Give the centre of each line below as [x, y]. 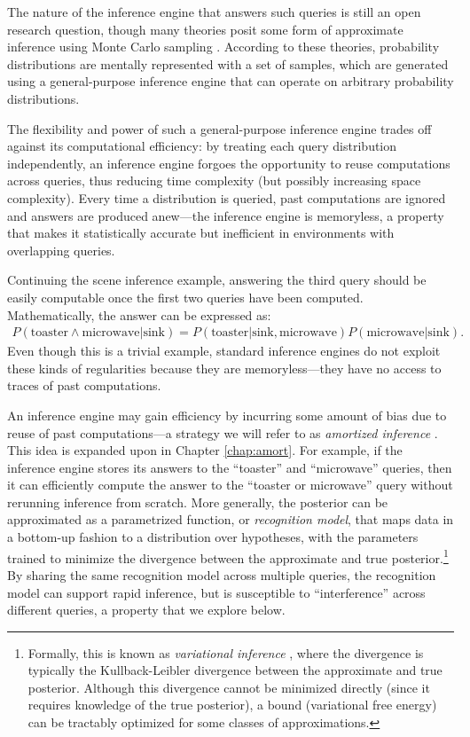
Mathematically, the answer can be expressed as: [139, 314]
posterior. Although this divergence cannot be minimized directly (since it [229, 687]
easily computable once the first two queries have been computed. [185, 297]
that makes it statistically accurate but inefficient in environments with [201, 233]
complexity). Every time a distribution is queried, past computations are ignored [227, 197]
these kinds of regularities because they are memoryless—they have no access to [224, 368]
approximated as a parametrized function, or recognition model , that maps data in [231, 519]
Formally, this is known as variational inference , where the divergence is [226, 652]
